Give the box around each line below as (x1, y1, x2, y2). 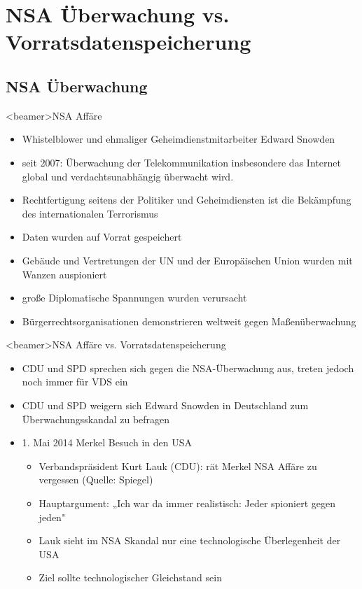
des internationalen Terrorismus (22, 206, 158, 220)
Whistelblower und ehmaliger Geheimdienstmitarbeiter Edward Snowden (22, 132, 335, 146)
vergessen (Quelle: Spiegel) (39, 472, 153, 487)
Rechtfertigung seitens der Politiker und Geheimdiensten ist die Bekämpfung (22, 192, 351, 207)
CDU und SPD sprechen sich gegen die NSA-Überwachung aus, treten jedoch (22, 360, 354, 375)
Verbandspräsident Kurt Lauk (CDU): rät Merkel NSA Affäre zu (39, 458, 317, 473)
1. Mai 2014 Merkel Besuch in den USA (22, 435, 192, 450)
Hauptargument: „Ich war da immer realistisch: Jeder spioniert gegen (39, 496, 335, 511)
